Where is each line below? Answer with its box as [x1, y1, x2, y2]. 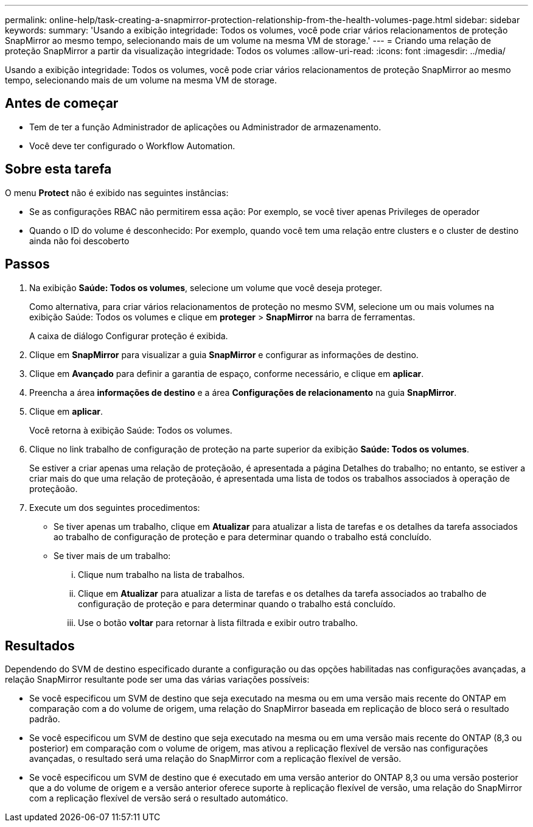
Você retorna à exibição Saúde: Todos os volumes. [29, 424, 232, 435]
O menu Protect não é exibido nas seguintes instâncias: [5, 187, 229, 198]
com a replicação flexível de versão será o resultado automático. [29, 793, 288, 804]
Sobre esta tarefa [5, 161, 112, 177]
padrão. [29, 714, 60, 725]
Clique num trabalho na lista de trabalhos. [78, 569, 245, 580]
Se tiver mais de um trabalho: [54, 550, 171, 561]
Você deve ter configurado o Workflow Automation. [29, 140, 235, 151]
